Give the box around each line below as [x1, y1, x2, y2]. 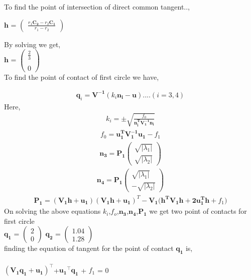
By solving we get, [4, 39, 61, 49]
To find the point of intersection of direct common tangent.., [4, 2, 190, 12]
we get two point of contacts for [149, 206, 247, 216]
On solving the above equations [4, 206, 101, 216]
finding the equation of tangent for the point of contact [4, 243, 174, 253]
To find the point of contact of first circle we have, [4, 71, 159, 82]
